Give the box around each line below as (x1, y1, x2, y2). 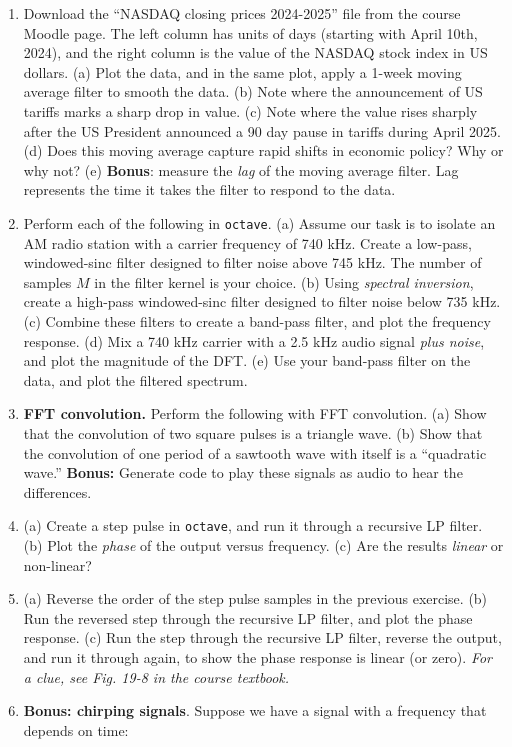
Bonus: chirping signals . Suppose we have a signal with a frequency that (23, 700, 487, 721)
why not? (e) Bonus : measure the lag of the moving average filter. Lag (23, 159, 459, 180)
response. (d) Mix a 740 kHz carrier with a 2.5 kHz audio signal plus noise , (23, 330, 485, 351)
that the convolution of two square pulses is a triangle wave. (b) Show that (23, 422, 483, 443)
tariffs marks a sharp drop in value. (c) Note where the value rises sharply (23, 100, 478, 121)
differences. (23, 481, 92, 502)
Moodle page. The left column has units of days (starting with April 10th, (23, 22, 478, 43)
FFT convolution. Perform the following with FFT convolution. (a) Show (23, 403, 487, 424)
